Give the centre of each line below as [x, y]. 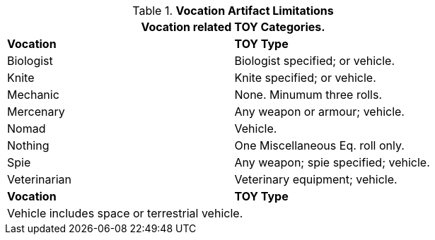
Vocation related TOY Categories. [233, 27]
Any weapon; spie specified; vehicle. [332, 162]
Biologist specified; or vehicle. [315, 61]
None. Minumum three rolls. [308, 95]
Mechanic [33, 95]
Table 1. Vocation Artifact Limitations [233, 11]
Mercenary [36, 112]
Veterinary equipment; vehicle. [316, 179]
